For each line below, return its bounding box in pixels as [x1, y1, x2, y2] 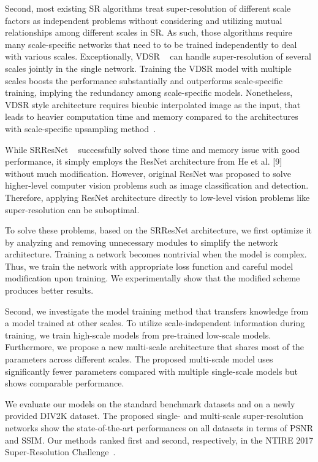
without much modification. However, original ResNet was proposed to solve [5, 166, 291, 179]
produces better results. [5, 284, 94, 297]
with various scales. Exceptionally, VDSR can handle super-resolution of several [5, 50, 311, 63]
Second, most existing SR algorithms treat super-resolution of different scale [5, 2, 291, 14]
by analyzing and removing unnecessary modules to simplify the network [5, 235, 278, 248]
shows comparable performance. [5, 377, 124, 390]
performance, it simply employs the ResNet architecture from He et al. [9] [5, 155, 282, 168]
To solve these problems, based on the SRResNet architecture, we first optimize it [5, 224, 312, 237]
